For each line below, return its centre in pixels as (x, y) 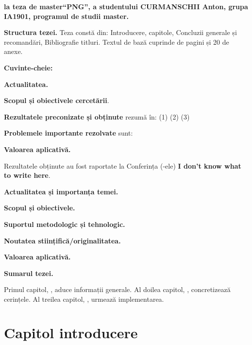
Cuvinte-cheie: (28, 67)
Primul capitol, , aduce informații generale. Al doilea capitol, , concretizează (117, 289)
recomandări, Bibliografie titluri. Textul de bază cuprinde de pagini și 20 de (117, 42)
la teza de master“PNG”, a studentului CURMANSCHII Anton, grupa (126, 6)
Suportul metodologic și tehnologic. (65, 224)
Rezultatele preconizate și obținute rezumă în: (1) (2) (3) (97, 116)
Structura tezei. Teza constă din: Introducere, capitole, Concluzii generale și (120, 32)
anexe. (13, 51)
